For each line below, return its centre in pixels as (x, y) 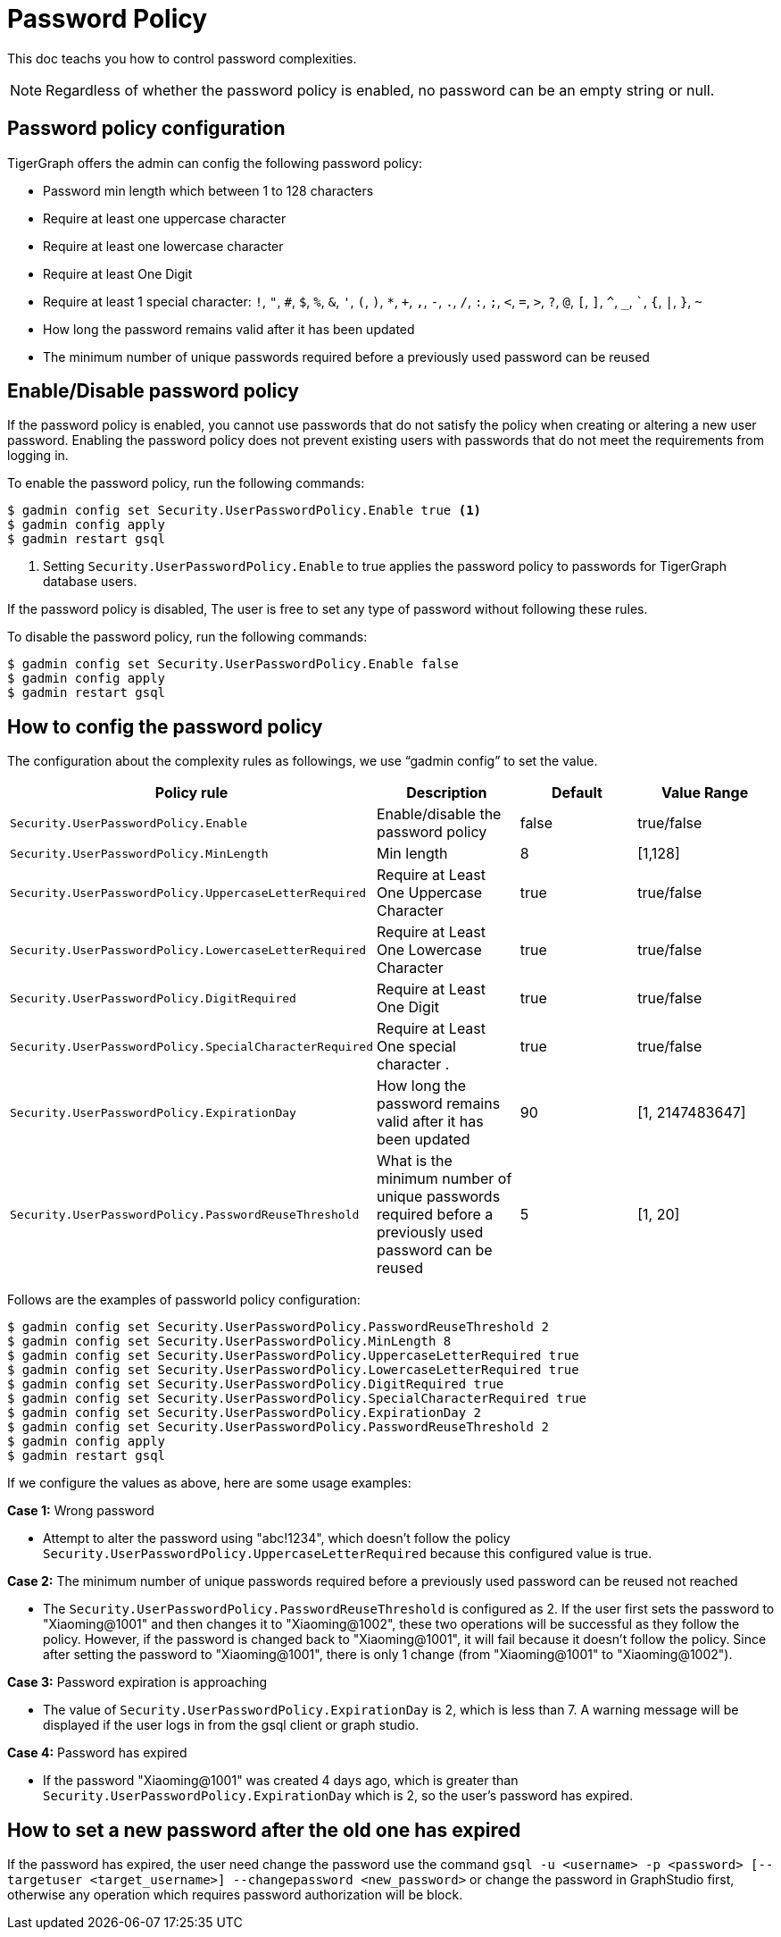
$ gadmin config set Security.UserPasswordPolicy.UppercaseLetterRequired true (293, 1356)
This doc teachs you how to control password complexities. (182, 58)
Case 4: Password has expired (97, 1753)
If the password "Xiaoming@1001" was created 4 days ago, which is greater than (281, 1781)
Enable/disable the (439, 814)
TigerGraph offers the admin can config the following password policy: (215, 163)
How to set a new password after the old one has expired (264, 1830)
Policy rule (191, 793)
